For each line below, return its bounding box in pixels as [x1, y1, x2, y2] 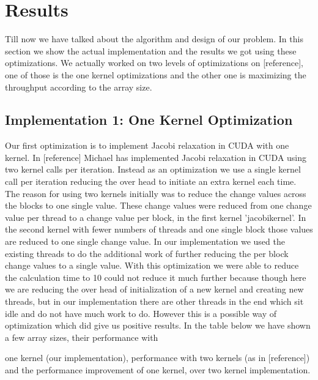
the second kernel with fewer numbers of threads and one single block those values [5, 223, 313, 236]
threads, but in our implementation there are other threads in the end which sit [5, 295, 304, 308]
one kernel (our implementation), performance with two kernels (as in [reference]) [5, 351, 310, 364]
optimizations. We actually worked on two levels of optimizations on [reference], [5, 56, 303, 69]
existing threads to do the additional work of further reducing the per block [5, 247, 289, 259]
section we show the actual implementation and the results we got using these [5, 44, 297, 57]
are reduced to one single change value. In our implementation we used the [5, 235, 285, 248]
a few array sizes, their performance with [5, 330, 158, 343]
